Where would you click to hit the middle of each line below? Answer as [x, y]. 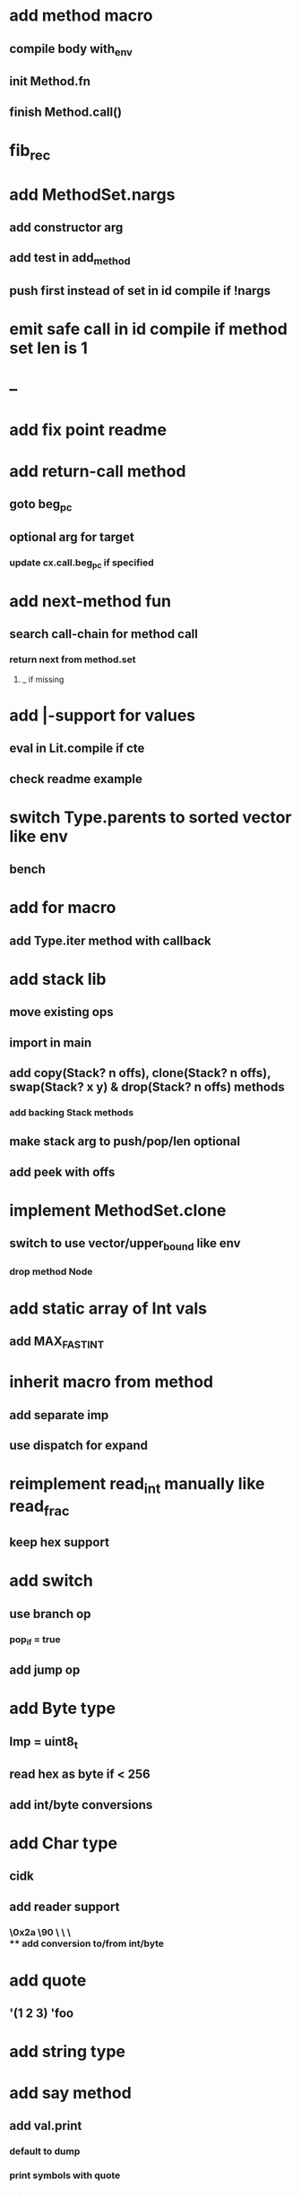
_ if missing [43, 679]
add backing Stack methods [72, 1113]
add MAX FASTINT [57, 1343]
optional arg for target [72, 537]
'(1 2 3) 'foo [42, 2014]
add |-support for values [103, 715]
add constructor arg [66, 227]
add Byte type [63, 1709]
